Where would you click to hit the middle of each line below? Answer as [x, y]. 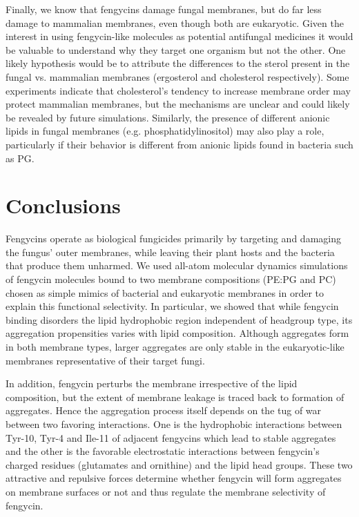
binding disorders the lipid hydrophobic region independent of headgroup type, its [179, 319]
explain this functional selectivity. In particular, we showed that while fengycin [172, 306]
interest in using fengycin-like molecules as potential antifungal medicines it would [179, 36]
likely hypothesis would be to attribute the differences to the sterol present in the [178, 63]
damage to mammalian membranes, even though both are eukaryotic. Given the [175, 22]
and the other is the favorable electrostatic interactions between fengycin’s [163, 451]
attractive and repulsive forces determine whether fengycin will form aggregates [174, 478]
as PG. [20, 158]
